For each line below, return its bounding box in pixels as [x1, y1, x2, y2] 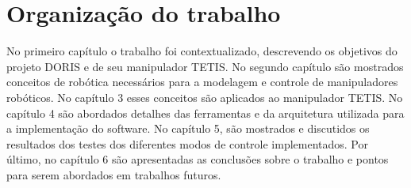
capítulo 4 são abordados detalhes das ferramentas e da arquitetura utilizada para [6, 104, 405, 121]
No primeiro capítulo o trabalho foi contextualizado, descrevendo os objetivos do [6, 43, 398, 59]
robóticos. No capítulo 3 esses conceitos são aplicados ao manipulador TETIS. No [6, 88, 403, 105]
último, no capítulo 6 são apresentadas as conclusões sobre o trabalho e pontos [6, 151, 389, 167]
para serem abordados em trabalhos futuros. [6, 166, 221, 182]
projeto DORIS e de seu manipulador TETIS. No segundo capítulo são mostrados [6, 58, 404, 74]
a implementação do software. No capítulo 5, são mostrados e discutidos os [6, 120, 370, 137]
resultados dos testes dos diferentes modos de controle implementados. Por [6, 135, 368, 152]
